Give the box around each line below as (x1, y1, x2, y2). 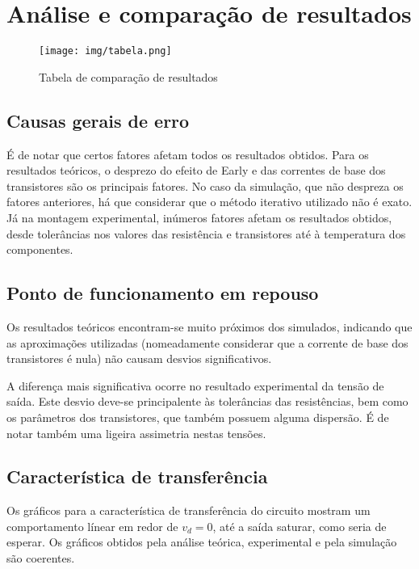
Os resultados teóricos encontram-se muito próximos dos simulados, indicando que (6, 318, 413, 335)
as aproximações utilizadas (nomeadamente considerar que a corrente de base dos (6, 334, 409, 351)
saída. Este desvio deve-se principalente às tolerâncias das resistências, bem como (6, 393, 409, 410)
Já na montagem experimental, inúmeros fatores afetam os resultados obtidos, (6, 209, 392, 225)
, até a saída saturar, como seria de (212, 517, 387, 534)
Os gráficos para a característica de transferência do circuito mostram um (6, 502, 371, 519)
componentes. (6, 241, 73, 258)
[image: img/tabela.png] (39, 45, 172, 57)
